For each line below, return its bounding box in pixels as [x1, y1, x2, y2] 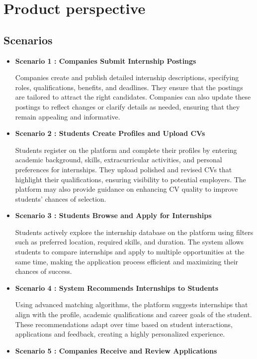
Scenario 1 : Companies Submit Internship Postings [15, 55, 196, 66]
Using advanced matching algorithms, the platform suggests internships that [15, 299, 248, 310]
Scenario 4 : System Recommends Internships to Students [15, 282, 219, 293]
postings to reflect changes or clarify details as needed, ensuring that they [15, 101, 240, 112]
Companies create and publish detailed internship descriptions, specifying [15, 72, 239, 83]
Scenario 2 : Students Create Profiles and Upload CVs [15, 128, 205, 138]
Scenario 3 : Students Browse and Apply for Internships [15, 210, 212, 221]
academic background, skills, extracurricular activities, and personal [15, 154, 222, 165]
